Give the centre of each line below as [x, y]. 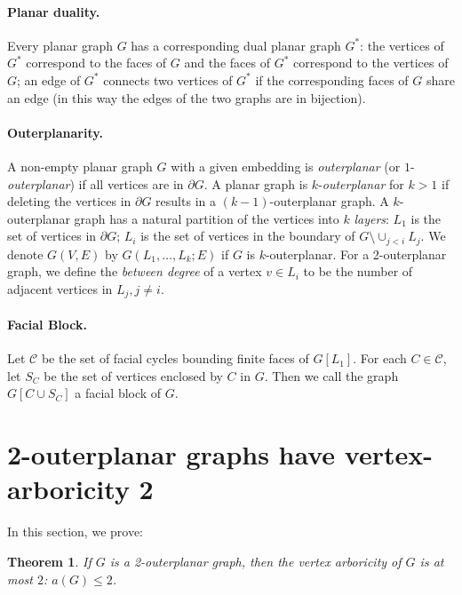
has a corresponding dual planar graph [236, 45]
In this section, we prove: [76, 532]
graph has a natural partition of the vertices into [207, 218]
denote [25, 254]
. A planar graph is [256, 183]
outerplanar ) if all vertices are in [96, 183]
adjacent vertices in [60, 288]
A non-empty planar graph [80, 166]
